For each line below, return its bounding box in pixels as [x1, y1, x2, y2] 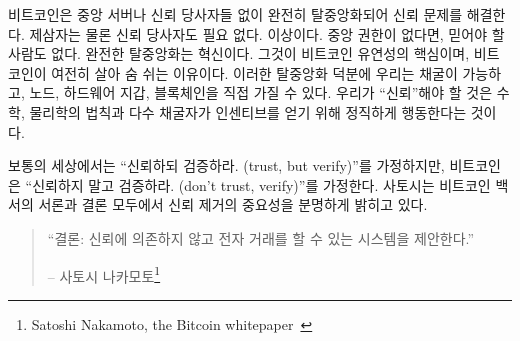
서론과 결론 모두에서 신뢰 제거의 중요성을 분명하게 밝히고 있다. [38, 194, 428, 215]
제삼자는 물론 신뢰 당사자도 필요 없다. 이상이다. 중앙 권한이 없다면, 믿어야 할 [29, 23, 505, 44]
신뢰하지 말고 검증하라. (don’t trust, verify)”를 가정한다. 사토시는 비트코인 [32, 174, 491, 195]
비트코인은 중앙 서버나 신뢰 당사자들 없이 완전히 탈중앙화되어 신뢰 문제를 [8, 4, 463, 24]
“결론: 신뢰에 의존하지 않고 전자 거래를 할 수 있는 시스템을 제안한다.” [47, 227, 475, 248]
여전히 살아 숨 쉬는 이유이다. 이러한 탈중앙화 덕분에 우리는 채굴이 [51, 62, 458, 83]
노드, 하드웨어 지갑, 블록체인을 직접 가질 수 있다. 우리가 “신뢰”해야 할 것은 [29, 82, 493, 103]
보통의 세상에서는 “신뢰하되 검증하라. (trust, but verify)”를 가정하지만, [8, 155, 445, 176]
